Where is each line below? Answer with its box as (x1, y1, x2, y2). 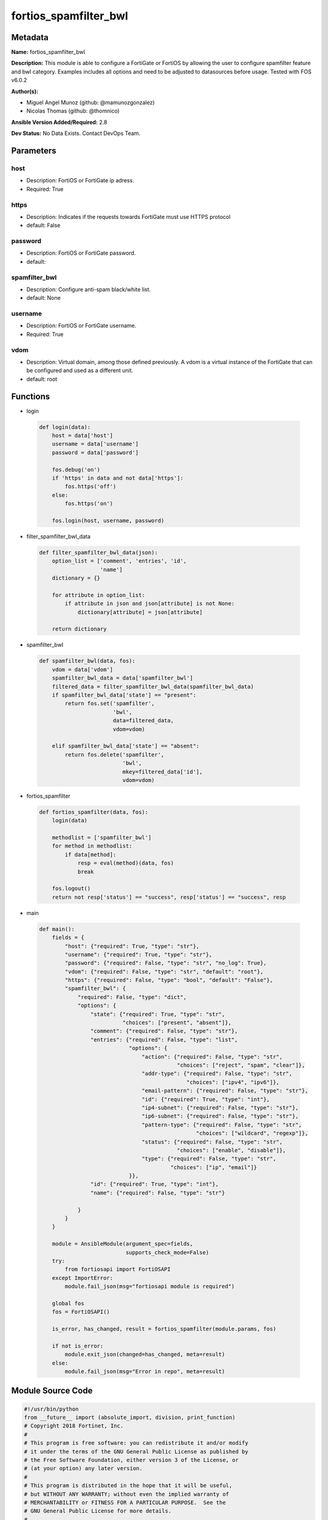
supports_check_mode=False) (125, 1249, 210, 1256)
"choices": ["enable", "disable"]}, (177, 1147, 286, 1153)
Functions (11, 391, 50, 401)
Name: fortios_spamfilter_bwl (11, 49, 85, 56)
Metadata (11, 32, 49, 43)
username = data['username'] (52, 441, 139, 447)
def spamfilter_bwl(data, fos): (39, 657, 136, 665)
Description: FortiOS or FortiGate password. (26, 249, 136, 257)
